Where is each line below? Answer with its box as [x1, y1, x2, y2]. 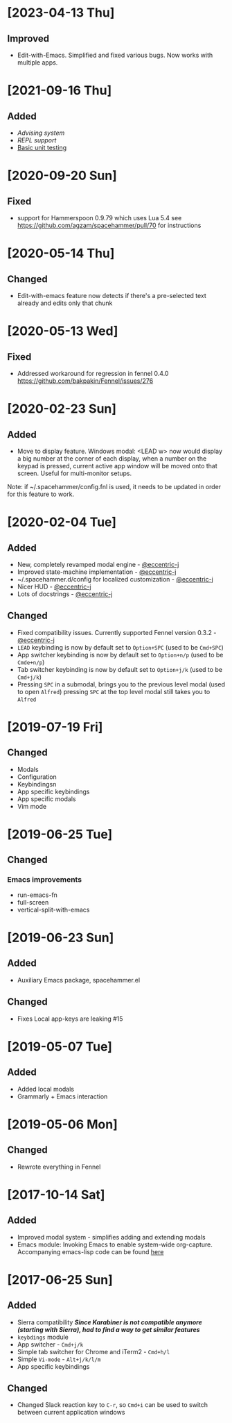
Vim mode [17, 802, 47, 810]
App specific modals [17, 794, 76, 803]
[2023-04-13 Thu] [7, 5, 115, 21]
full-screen [17, 898, 49, 906]
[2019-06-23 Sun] [7, 930, 114, 946]
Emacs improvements [7, 875, 82, 885]
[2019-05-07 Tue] [7, 1039, 113, 1054]
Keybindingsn [17, 780, 57, 788]
